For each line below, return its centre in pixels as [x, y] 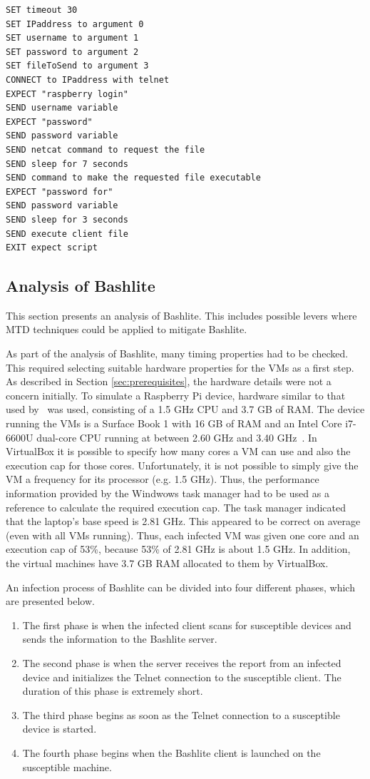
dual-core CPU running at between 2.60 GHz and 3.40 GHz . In [177, 437]
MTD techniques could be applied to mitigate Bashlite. [127, 329]
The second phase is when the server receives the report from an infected [182, 662]
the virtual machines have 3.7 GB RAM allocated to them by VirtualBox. [167, 562]
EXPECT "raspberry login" [67, 94]
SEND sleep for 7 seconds [67, 164]
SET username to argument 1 [72, 38]
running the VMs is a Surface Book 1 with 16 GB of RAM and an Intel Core [174, 423]
